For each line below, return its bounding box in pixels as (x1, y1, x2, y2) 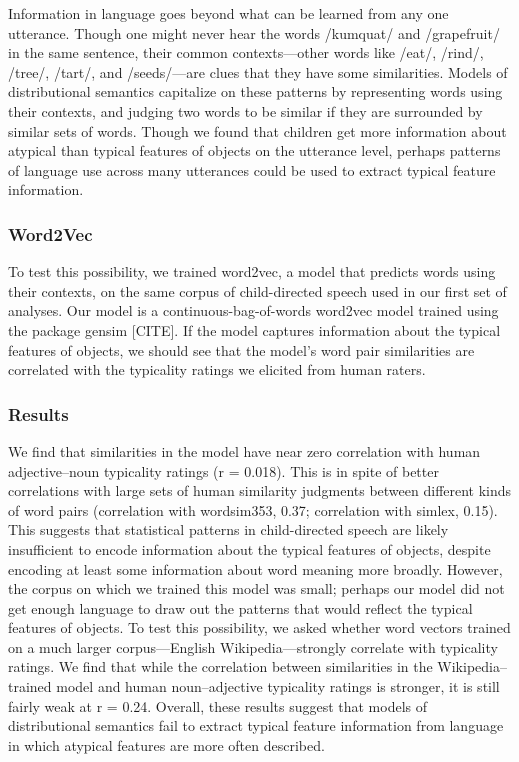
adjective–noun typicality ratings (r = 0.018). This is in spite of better (8, 460, 439, 481)
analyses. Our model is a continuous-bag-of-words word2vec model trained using (8, 300, 499, 321)
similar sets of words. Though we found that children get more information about (8, 120, 507, 141)
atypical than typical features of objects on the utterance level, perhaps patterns (8, 140, 501, 161)
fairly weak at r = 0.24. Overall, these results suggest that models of (8, 695, 428, 716)
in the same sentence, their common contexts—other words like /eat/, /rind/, (8, 42, 484, 63)
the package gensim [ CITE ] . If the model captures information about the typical (8, 319, 501, 340)
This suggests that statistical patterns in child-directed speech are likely (8, 519, 449, 540)
